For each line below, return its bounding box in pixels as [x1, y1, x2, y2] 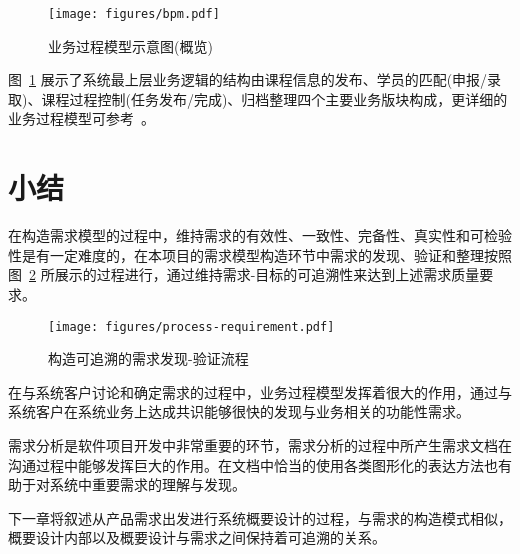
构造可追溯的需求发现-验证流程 [48, 348, 249, 369]
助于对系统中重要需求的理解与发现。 [8, 474, 246, 495]
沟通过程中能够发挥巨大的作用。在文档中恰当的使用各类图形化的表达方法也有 [8, 454, 512, 475]
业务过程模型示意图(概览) [48, 35, 213, 56]
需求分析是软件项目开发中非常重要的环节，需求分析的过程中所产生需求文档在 [8, 434, 512, 455]
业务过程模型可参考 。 [8, 108, 155, 129]
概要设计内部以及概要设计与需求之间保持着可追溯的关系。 [8, 527, 386, 548]
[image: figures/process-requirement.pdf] [48, 319, 335, 334]
